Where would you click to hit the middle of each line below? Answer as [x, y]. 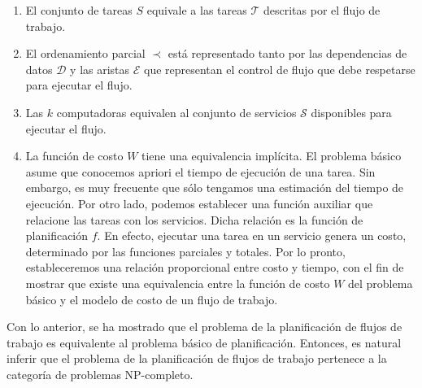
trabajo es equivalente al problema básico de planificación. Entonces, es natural [204, 342]
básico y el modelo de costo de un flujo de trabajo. [152, 299]
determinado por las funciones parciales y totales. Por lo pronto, [185, 251]
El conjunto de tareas [79, 10]
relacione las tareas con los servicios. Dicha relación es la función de [194, 219]
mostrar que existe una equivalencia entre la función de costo [178, 283]
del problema [381, 283]
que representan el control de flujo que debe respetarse [279, 69]
